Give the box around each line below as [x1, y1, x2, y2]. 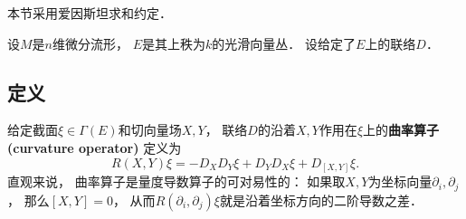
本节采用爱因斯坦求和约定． [7, 4, 172, 22]
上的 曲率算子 [363, 120, 440, 139]
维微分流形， [52, 33, 128, 52]
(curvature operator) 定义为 [7, 138, 182, 157]
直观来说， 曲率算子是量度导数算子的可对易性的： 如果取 [7, 172, 346, 191]
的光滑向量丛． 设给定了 [212, 33, 356, 52]
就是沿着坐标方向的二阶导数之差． [219, 190, 423, 209]
